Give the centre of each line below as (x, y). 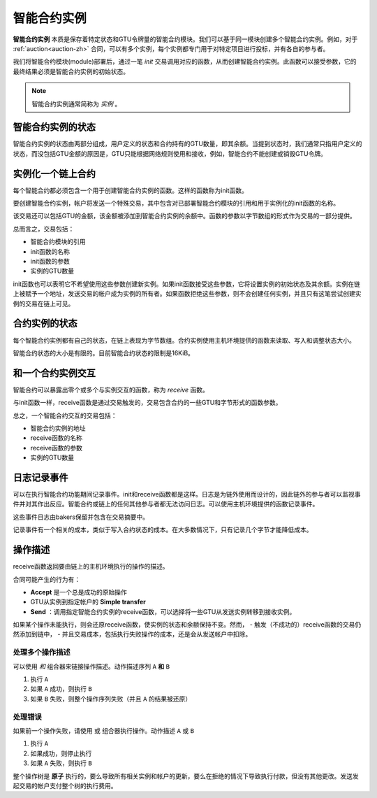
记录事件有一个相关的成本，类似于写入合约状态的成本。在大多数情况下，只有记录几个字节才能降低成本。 (163, 530)
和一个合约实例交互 (54, 373)
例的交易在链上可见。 (44, 304)
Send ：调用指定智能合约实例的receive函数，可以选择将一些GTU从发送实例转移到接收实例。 (163, 611)
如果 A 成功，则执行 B (61, 689)
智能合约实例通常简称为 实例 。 (76, 104)
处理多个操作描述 (42, 653)
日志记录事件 (40, 477)
